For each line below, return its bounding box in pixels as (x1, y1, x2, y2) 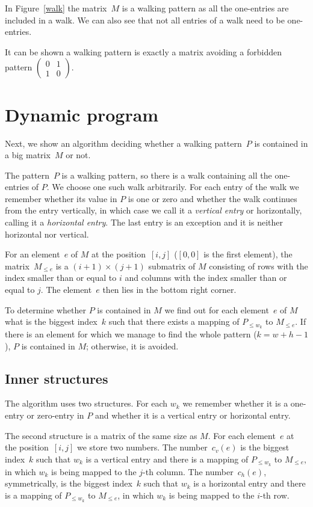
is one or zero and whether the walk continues (128, 192, 297, 204)
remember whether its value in (5, 192, 117, 204)
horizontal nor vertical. (5, 227, 89, 240)
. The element (40, 283, 92, 296)
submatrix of (148, 259, 196, 272)
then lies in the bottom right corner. (102, 283, 237, 296)
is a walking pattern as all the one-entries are (122, 2, 289, 14)
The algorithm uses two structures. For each (5, 397, 168, 410)
